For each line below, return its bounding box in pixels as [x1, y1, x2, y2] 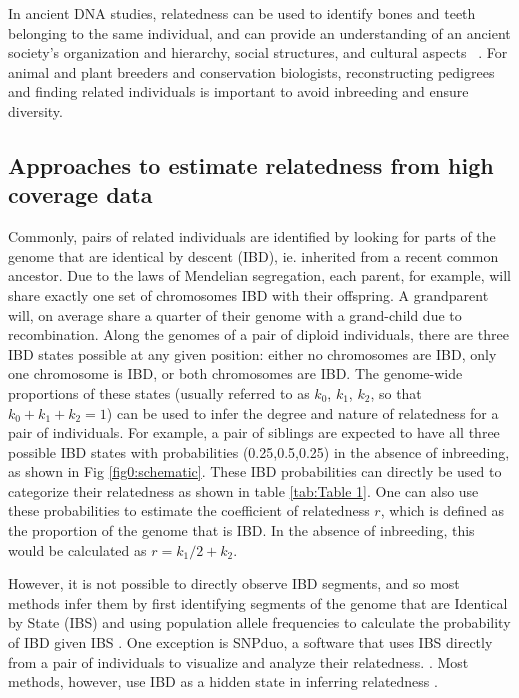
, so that [370, 382, 422, 403]
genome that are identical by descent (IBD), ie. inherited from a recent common [8, 245, 499, 266]
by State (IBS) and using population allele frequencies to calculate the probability [8, 612, 511, 633]
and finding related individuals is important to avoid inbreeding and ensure [8, 81, 469, 102]
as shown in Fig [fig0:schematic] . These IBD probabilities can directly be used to [8, 461, 502, 482]
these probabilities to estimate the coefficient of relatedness [8, 500, 370, 521]
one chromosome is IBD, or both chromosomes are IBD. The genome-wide [8, 363, 463, 384]
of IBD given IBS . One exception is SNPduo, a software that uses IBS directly [8, 632, 493, 653]
